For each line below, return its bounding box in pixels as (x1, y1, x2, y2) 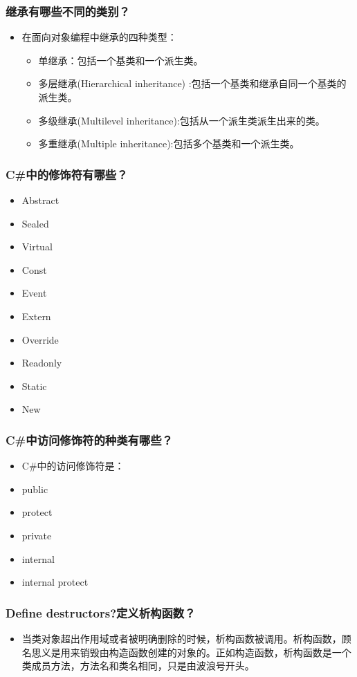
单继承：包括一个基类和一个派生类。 (38, 53, 203, 67)
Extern (21, 308, 51, 323)
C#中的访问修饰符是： (21, 458, 125, 473)
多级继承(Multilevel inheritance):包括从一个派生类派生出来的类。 (38, 113, 325, 127)
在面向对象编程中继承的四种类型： (21, 30, 177, 44)
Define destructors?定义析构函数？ (6, 604, 196, 621)
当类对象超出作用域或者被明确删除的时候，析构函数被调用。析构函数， (21, 631, 342, 645)
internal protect (21, 575, 89, 589)
